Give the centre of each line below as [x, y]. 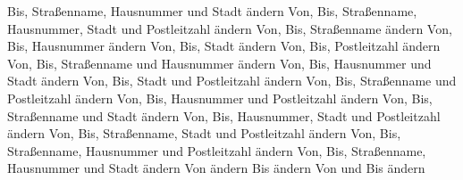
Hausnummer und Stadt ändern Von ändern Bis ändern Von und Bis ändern [216, 168]
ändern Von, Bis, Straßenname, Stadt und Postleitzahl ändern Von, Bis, [204, 133]
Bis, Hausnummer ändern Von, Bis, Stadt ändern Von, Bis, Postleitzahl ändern [224, 46]
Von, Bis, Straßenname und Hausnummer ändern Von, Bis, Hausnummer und [219, 63]
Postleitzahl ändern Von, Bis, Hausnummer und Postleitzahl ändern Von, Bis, [220, 98]
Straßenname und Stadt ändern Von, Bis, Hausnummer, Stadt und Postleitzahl [224, 115]
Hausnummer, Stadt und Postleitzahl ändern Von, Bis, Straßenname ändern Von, [230, 28]
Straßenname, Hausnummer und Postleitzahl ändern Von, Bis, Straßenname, [217, 150]
